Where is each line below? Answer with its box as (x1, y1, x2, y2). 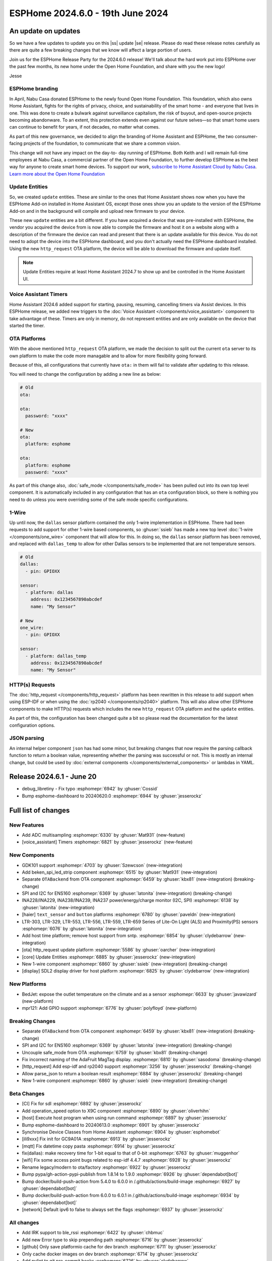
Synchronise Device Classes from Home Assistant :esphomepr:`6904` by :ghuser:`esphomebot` (22, 1129, 221, 1135)
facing (9, 140, 23, 146)
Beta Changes (9, 1090, 45, 1097)
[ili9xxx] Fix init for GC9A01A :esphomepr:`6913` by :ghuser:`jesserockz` (22, 1136, 172, 1142)
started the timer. (9, 323, 45, 329)
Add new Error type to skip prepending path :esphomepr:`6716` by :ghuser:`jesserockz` (22, 1236, 203, 1243)
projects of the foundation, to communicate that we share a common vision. (23, 140, 181, 146)
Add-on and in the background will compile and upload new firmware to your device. (9, 208, 186, 214)
